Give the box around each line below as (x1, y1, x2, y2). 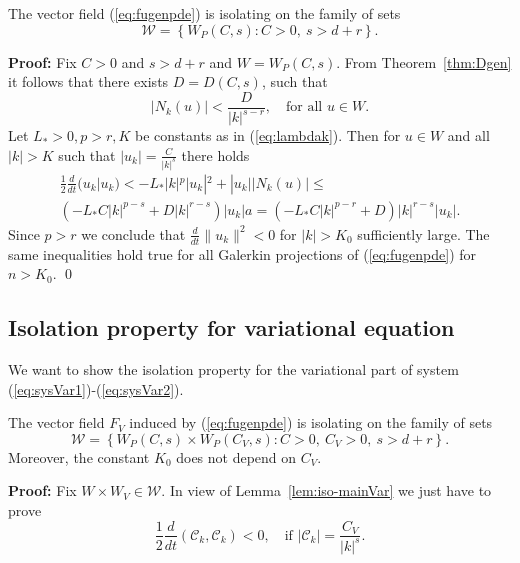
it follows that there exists (8, 71, 169, 92)
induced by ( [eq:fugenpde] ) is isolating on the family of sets (129, 412, 493, 433)
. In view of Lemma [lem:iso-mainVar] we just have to (161, 480, 492, 501)
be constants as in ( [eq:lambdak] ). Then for (135, 125, 401, 146)
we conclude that (81, 223, 186, 244)
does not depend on (176, 446, 297, 467)
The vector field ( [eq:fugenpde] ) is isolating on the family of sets (8, 3, 401, 23)
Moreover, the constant (8, 446, 150, 467)
